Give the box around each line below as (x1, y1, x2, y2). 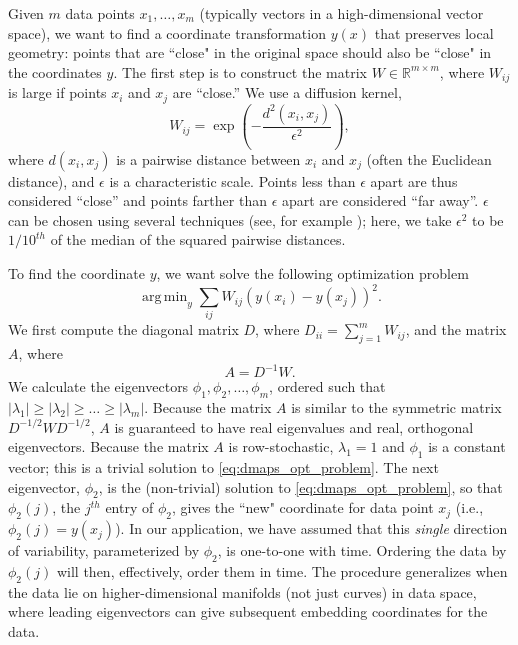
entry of (105, 497, 154, 518)
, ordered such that (269, 376, 386, 397)
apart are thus (370, 170, 458, 191)
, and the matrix (405, 319, 507, 340)
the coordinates (8, 61, 102, 82)
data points (65, 3, 135, 23)
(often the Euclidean (366, 148, 492, 169)
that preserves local (374, 22, 494, 43)
